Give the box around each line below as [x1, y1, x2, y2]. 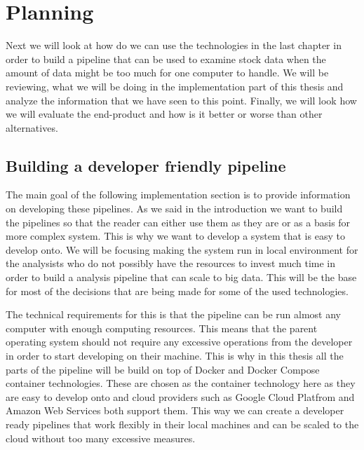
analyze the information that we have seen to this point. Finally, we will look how [6, 93, 357, 107]
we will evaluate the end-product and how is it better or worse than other [6, 107, 323, 121]
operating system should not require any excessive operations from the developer [6, 334, 353, 349]
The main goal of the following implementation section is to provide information [6, 187, 351, 202]
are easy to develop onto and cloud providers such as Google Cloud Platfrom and [6, 389, 355, 404]
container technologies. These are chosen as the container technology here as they [6, 376, 356, 390]
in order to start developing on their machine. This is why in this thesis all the [6, 348, 344, 363]
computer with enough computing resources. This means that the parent [6, 320, 318, 335]
